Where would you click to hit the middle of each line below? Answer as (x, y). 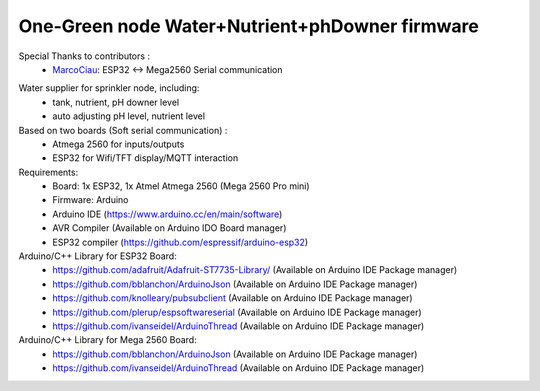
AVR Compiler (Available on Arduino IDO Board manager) (169, 228)
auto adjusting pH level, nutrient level (128, 116)
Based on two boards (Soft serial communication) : (123, 130)
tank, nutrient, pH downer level (116, 102)
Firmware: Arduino (90, 200)
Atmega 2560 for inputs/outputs (118, 144)
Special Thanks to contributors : (84, 56)
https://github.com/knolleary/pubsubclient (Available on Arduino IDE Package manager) (233, 298)
